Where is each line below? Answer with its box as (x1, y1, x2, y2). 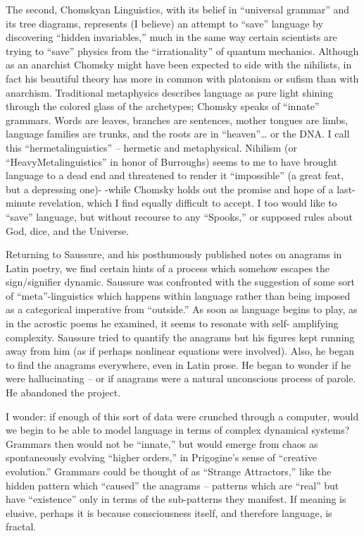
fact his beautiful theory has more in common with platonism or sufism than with (6, 71, 359, 85)
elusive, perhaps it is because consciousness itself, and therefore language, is (6, 505, 332, 520)
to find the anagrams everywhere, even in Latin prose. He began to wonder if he (6, 357, 351, 372)
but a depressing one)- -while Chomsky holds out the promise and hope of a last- (6, 181, 356, 196)
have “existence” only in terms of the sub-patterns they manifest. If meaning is (6, 492, 346, 506)
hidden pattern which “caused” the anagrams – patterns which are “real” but (6, 477, 339, 492)
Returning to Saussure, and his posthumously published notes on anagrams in (6, 247, 342, 262)
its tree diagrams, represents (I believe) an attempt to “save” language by (6, 16, 323, 30)
